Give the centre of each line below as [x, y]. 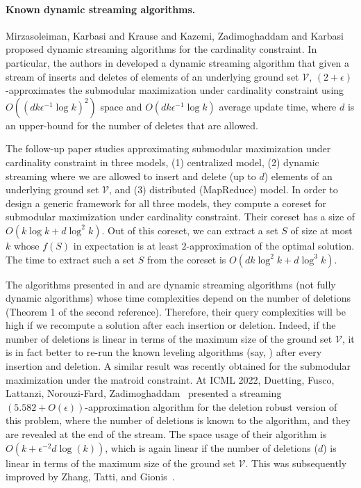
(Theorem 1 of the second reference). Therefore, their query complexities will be [176, 311]
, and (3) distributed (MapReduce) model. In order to [223, 189]
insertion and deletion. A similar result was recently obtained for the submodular [178, 366]
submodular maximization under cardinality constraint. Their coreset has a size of [180, 217]
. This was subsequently [296, 463]
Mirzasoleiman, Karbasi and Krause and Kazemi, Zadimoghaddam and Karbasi [175, 35]
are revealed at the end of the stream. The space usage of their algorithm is [166, 434]
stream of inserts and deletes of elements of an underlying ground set [152, 76]
